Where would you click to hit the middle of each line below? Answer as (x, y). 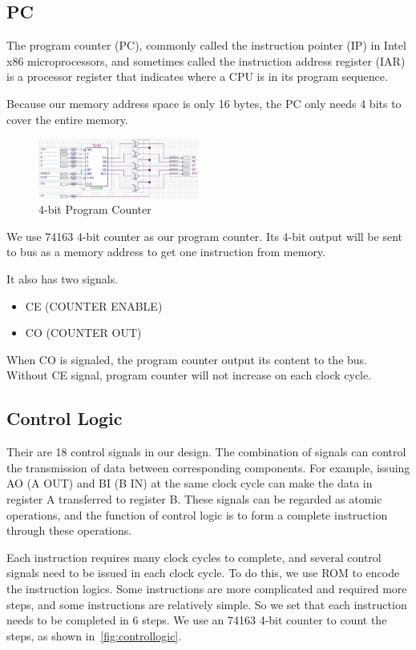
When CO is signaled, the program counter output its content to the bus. (187, 359)
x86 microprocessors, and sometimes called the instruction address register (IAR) (206, 60)
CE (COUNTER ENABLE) (94, 305)
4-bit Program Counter (95, 209)
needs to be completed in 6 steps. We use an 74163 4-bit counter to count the (197, 620)
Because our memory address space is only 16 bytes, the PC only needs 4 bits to (204, 103)
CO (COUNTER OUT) (83, 333)
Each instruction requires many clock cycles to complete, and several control (194, 557)
